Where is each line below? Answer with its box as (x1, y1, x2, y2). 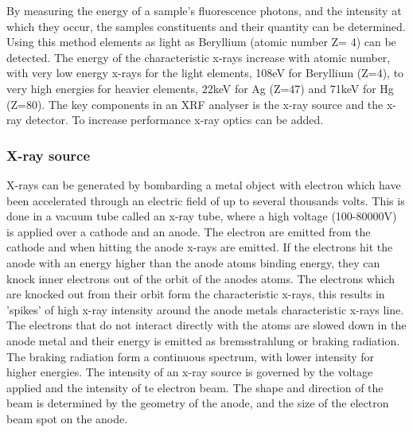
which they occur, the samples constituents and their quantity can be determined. (6, 18, 406, 34)
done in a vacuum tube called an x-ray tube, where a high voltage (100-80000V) (6, 208, 397, 224)
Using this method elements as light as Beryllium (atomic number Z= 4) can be (6, 33, 396, 50)
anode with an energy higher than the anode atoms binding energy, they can (6, 254, 380, 270)
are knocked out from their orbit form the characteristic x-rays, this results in (6, 286, 385, 302)
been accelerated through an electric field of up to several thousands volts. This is (6, 192, 405, 208)
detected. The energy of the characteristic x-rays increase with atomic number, (6, 49, 391, 65)
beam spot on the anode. (6, 410, 128, 426)
